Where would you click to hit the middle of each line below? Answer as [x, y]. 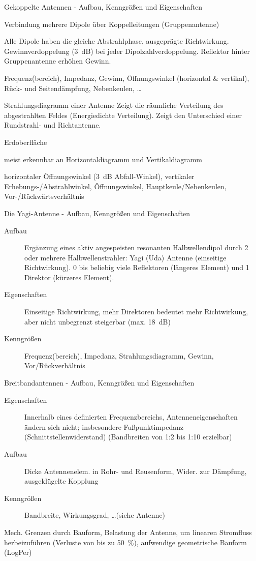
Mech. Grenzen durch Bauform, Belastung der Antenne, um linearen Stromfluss [128, 532]
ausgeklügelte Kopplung [61, 481]
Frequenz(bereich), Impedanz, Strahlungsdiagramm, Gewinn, [119, 355]
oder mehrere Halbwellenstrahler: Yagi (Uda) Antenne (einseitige [125, 257]
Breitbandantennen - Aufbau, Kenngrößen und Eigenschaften [99, 383]
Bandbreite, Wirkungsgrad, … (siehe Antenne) [95, 515]
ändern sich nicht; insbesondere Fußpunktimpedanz [104, 426]
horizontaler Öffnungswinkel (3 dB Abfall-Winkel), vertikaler [99, 176]
